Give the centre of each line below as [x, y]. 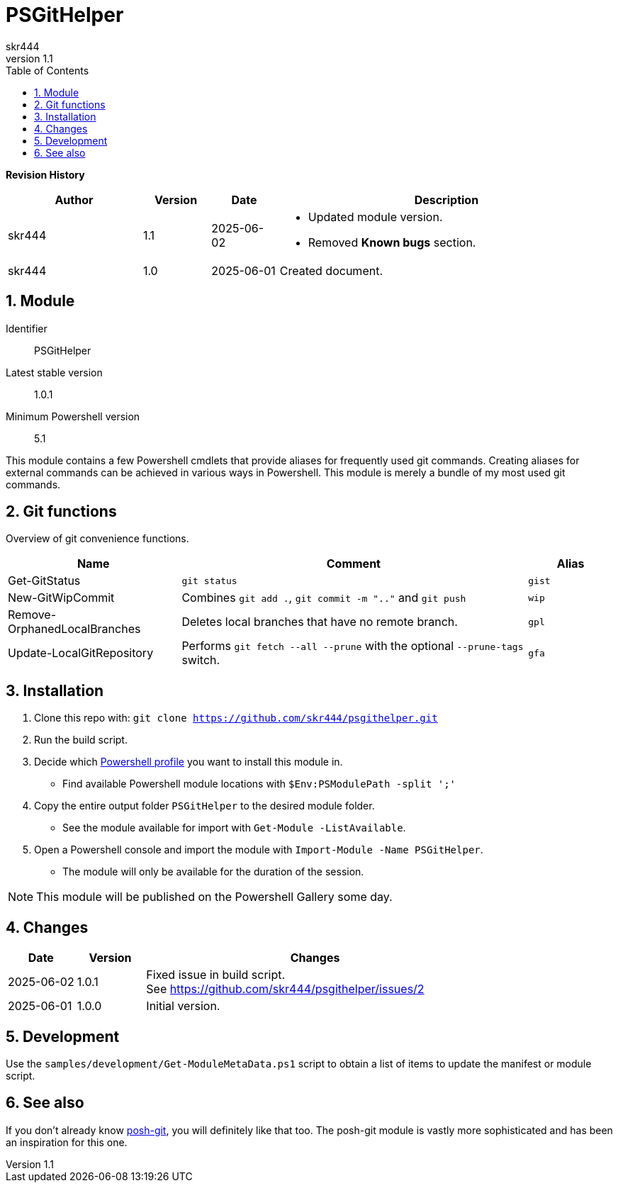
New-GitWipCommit [61, 598]
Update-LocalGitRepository [81, 653]
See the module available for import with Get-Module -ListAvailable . [234, 828]
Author [74, 200]
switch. [201, 660]
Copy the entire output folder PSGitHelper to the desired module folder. [204, 806]
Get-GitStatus [44, 581]
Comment [353, 564]
